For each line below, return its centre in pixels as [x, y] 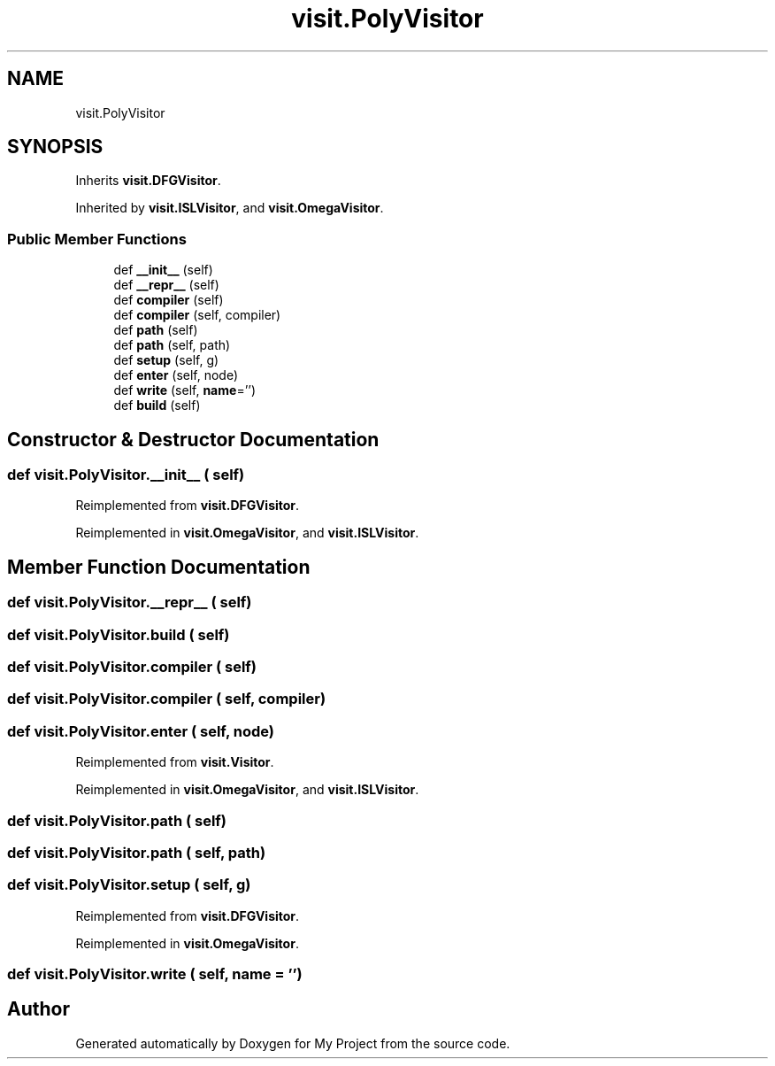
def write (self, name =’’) [185, 390]
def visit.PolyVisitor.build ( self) [119, 634]
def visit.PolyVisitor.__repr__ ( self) [130, 603]
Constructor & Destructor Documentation [193, 439]
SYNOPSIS [55, 147]
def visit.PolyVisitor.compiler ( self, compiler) [167, 699]
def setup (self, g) [166, 360]
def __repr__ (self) [166, 285]
